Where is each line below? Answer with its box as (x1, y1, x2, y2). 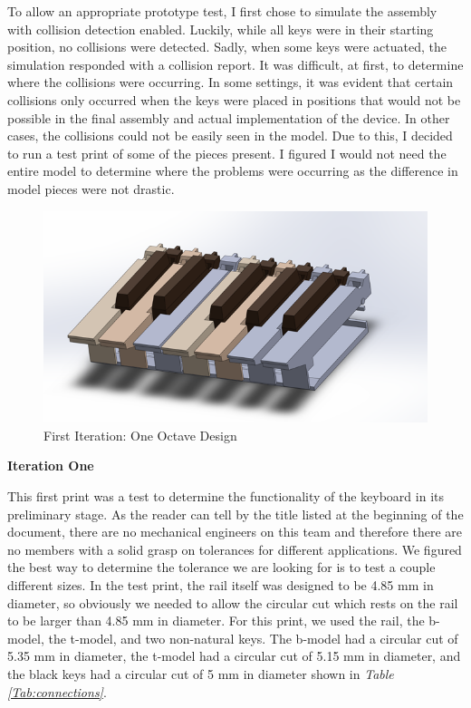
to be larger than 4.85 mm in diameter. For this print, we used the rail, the (7, 611, 425, 630)
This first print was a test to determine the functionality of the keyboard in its (7, 487, 444, 506)
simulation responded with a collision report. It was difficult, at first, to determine (7, 54, 464, 73)
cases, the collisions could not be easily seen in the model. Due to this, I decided (7, 126, 453, 145)
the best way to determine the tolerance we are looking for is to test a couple (7, 558, 436, 577)
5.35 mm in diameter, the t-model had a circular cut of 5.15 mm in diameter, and (7, 646, 461, 665)
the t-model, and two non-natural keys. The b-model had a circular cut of (48, 628, 458, 647)
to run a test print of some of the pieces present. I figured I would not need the (7, 143, 447, 162)
